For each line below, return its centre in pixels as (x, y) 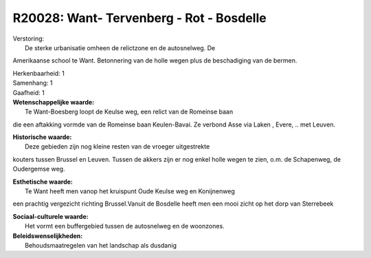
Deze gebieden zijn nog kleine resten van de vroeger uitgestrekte (117, 147)
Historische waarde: (42, 137)
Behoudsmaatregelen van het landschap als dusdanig (101, 245)
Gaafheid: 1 (29, 92)
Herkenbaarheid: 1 (38, 73)
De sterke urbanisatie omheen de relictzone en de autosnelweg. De (120, 47)
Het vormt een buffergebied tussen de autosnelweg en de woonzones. (125, 226)
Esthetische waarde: (43, 182)
